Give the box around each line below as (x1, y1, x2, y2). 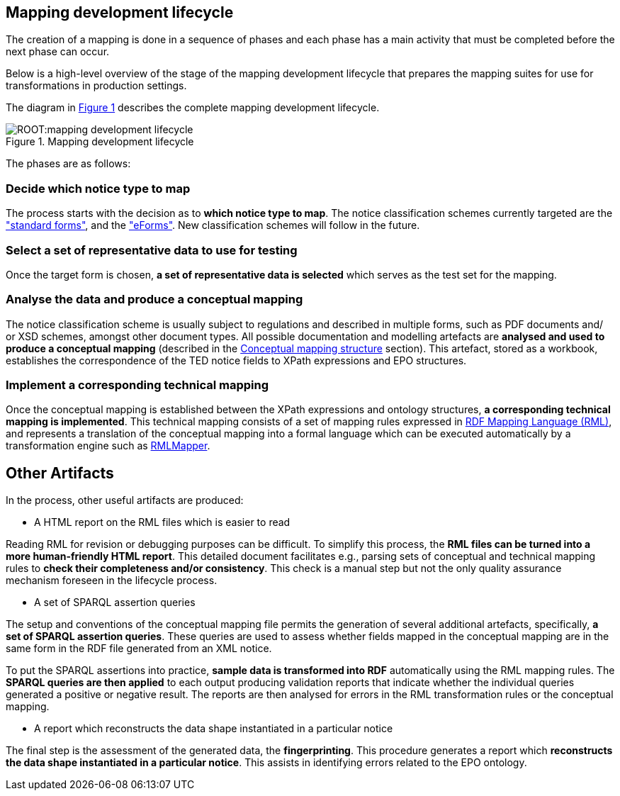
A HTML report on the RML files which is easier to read (34, 516, 291, 529)
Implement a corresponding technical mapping (6, 378, 269, 393)
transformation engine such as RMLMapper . (6, 439, 210, 452)
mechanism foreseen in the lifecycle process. (6, 574, 218, 587)
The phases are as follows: (6, 157, 131, 170)
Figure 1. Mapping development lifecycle (6, 135, 194, 148)
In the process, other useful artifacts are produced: (6, 494, 244, 507)
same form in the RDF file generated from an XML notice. (6, 642, 272, 655)
